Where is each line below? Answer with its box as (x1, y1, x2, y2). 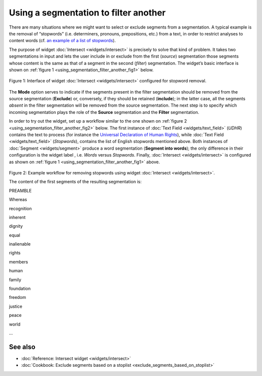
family (9, 277, 21, 282)
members (9, 259, 29, 265)
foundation (9, 286, 31, 292)
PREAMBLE (9, 188, 32, 193)
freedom (9, 295, 26, 300)
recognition (9, 205, 32, 211)
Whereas (9, 197, 27, 203)
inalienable (9, 241, 31, 247)
